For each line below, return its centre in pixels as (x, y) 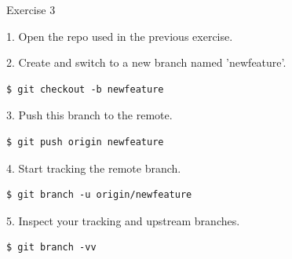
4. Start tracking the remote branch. (94, 168)
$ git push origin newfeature (85, 142)
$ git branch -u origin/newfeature (99, 195)
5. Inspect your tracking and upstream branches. (123, 220)
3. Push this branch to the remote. (89, 115)
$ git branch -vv (51, 248)
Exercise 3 (31, 9)
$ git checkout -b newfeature (85, 89)
